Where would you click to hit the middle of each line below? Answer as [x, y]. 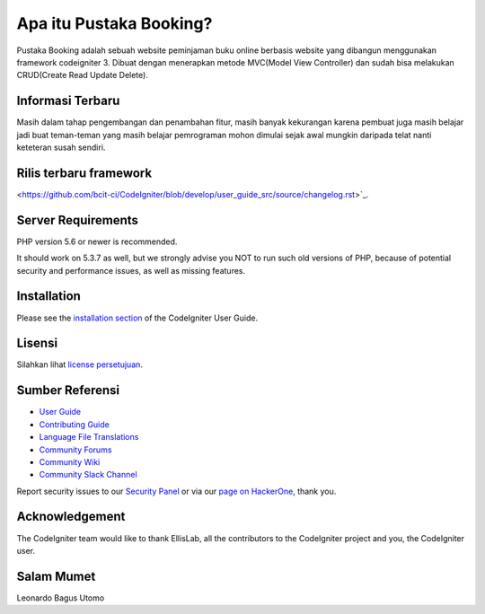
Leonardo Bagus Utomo [61, 598]
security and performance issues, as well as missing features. [131, 270]
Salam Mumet [56, 576]
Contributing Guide [74, 424]
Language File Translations [89, 437]
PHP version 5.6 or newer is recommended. [97, 241]
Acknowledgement [71, 517]
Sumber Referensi [68, 390]
